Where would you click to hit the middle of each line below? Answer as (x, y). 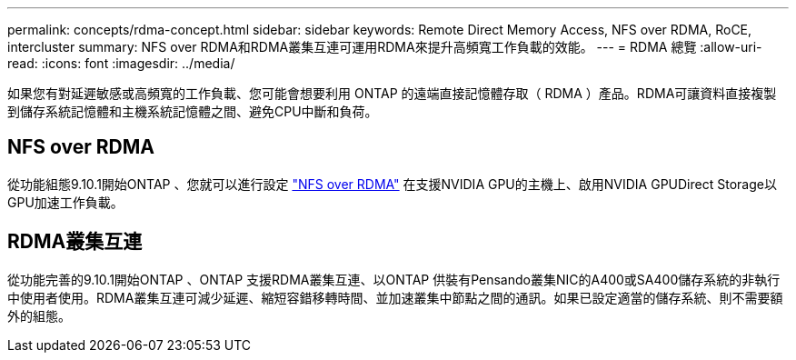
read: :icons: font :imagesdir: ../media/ (121, 63)
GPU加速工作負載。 (65, 202)
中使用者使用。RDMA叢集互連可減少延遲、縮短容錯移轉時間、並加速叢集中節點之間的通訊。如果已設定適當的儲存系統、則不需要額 (395, 297)
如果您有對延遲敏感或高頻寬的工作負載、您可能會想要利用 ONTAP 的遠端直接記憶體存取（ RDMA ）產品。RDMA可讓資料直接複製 (392, 93)
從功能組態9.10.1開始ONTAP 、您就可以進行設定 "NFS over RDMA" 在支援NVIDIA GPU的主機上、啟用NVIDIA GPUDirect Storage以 (392, 184)
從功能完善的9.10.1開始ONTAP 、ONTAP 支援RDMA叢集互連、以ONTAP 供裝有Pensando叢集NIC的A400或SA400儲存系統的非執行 (394, 279)
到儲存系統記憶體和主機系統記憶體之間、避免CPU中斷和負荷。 (193, 111)
